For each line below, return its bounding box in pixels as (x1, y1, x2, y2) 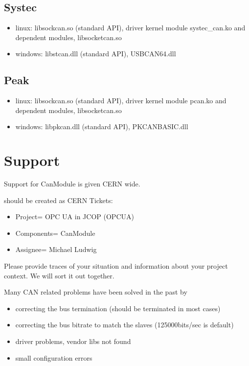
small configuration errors (15, 352, 92, 363)
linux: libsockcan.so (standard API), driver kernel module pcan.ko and (15, 95, 226, 106)
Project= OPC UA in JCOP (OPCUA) (15, 211, 134, 222)
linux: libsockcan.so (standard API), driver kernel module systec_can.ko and (15, 23, 246, 33)
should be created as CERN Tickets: (4, 195, 113, 205)
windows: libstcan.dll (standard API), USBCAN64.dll (15, 48, 176, 59)
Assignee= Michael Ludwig (15, 244, 97, 254)
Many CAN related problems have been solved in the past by (4, 287, 187, 297)
